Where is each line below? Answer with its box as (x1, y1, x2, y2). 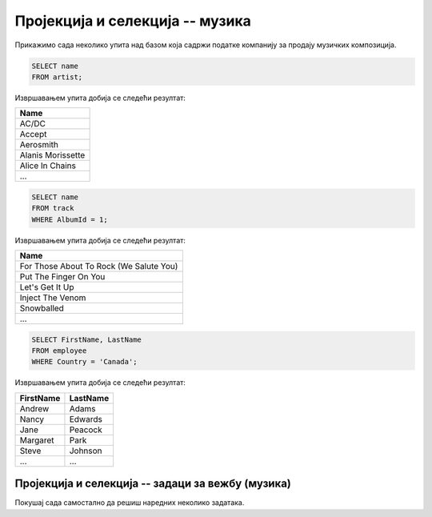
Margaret (19, 435, 55, 446)
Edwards (69, 413, 103, 424)
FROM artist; (31, 72, 83, 82)
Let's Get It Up (19, 282, 75, 293)
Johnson (69, 445, 103, 456)
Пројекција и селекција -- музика (14, 12, 251, 30)
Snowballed (19, 303, 64, 314)
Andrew (19, 403, 50, 414)
